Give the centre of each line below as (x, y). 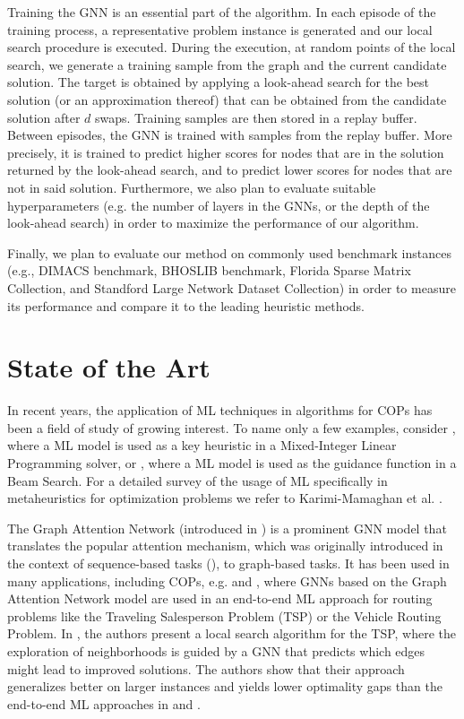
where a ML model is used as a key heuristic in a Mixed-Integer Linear (202, 445)
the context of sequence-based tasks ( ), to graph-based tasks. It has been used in (228, 563)
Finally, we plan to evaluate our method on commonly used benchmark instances (229, 252)
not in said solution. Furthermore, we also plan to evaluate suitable (192, 187)
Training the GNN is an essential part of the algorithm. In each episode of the (222, 12)
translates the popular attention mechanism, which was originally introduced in (225, 546)
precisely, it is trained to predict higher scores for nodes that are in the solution (226, 152)
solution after (44, 117)
